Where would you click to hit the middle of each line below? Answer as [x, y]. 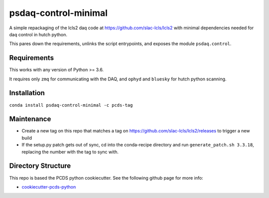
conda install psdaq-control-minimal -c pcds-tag [71, 105]
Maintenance [30, 119]
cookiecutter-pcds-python [49, 187]
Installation [27, 93]
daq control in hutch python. [38, 34]
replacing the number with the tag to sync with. [70, 152]
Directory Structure [40, 166]
